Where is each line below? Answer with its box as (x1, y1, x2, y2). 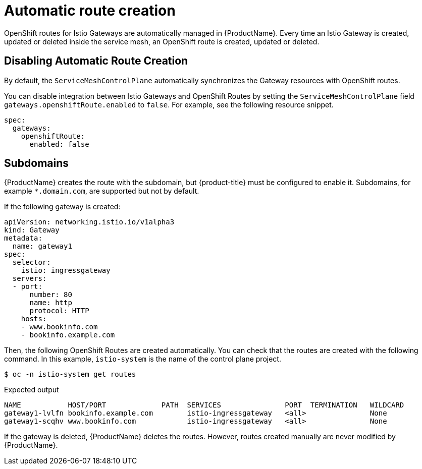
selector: (12, 258, 51, 267)
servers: (12, 274, 47, 283)
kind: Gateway (4, 226, 60, 234)
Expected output (4, 385, 59, 394)
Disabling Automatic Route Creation (4, 54, 188, 68)
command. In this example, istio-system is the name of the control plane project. (4, 355, 281, 364)
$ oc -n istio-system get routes (4, 370, 136, 379)
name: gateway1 (12, 242, 72, 251)
